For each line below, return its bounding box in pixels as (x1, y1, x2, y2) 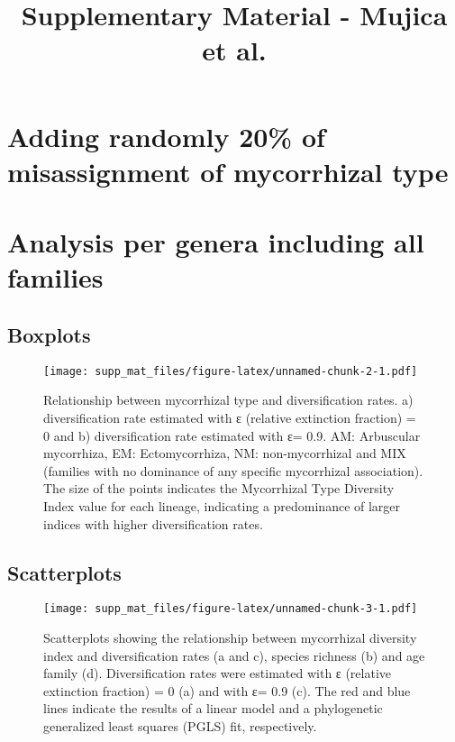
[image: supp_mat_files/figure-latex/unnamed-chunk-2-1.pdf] (43, 364, 418, 378)
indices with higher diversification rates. (43, 514, 263, 533)
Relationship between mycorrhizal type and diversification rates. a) (43, 390, 414, 409)
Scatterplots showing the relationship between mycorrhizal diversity (43, 627, 417, 646)
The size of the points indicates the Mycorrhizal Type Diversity (43, 479, 395, 498)
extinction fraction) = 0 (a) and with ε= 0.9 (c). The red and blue (43, 681, 411, 700)
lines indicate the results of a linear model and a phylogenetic (43, 699, 383, 718)
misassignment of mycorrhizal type (7, 152, 449, 189)
